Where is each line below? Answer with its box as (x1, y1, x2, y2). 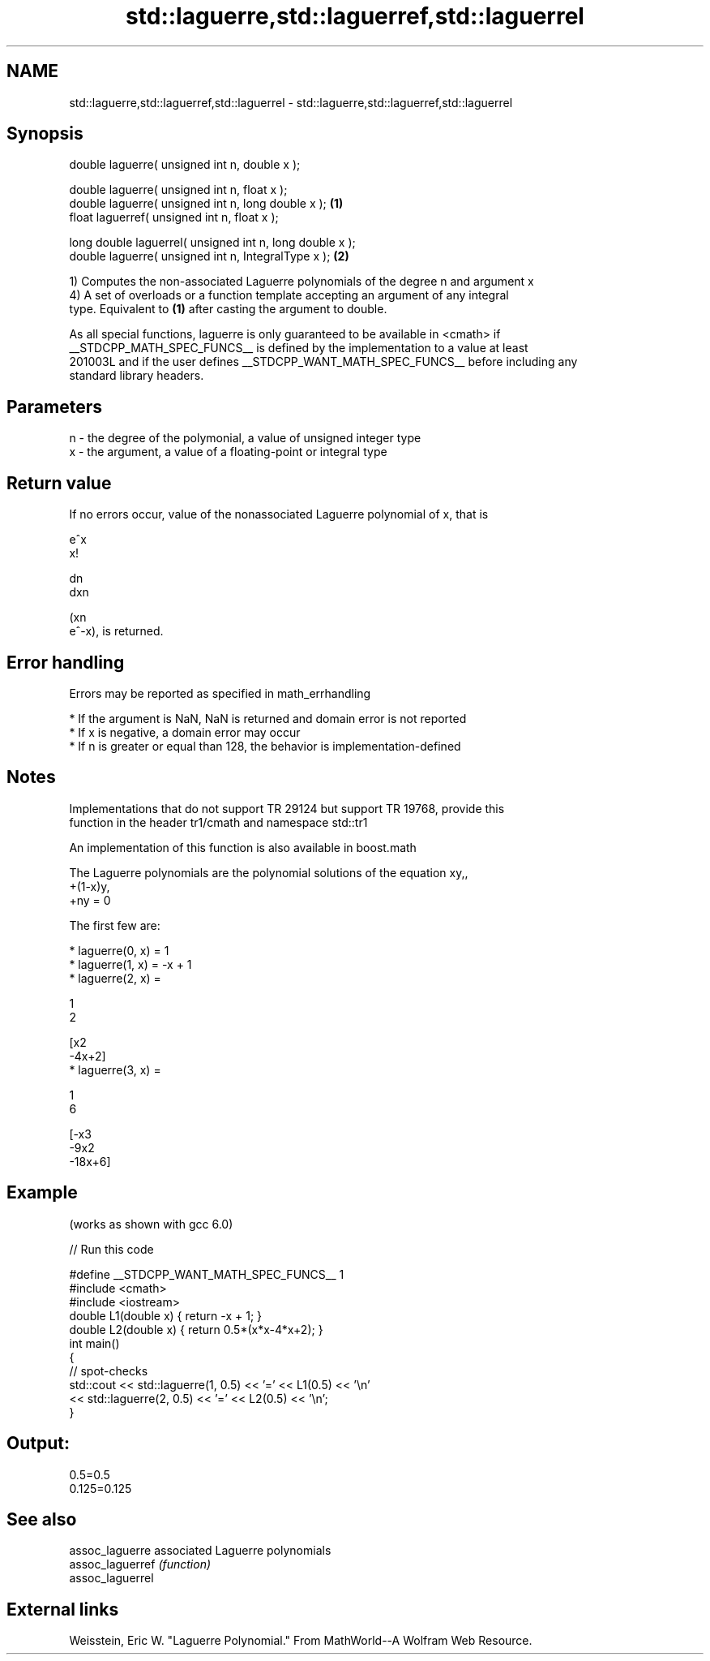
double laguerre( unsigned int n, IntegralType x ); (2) (69, 249, 349, 264)
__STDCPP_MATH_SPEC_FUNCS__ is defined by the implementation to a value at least (69, 341, 528, 355)
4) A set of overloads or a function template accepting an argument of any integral (69, 288, 509, 303)
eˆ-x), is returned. (69, 624, 164, 639)
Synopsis (6, 123, 83, 144)
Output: (6, 1433, 70, 1454)
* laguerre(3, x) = (69, 1062, 161, 1077)
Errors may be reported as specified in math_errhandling (69, 686, 371, 700)
